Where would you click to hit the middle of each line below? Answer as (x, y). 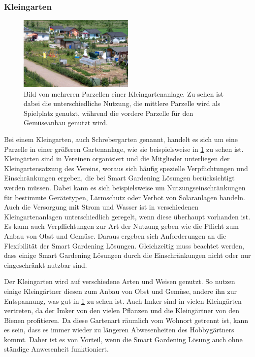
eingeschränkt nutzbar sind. (46, 265)
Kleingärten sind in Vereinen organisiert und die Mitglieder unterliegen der (117, 159)
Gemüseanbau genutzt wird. (66, 123)
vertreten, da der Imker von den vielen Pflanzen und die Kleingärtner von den (122, 310)
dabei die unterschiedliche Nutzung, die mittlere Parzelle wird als (122, 103)
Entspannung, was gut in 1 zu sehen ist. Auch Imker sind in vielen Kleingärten (123, 301)
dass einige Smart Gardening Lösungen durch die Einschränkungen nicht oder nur (127, 255)
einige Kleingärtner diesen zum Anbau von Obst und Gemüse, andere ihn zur (121, 291)
